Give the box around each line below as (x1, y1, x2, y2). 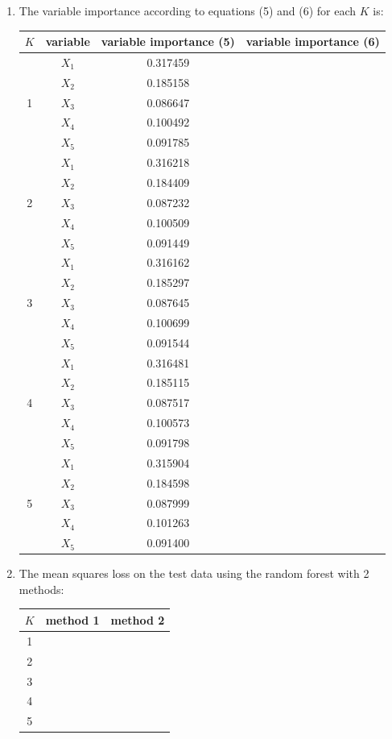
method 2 (110, 611, 165, 628)
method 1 (45, 611, 100, 628)
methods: (19, 580, 64, 597)
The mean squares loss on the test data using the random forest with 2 (19, 565, 369, 582)
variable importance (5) (101, 33, 235, 50)
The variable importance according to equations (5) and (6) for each (19, 2, 357, 19)
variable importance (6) (246, 33, 380, 50)
